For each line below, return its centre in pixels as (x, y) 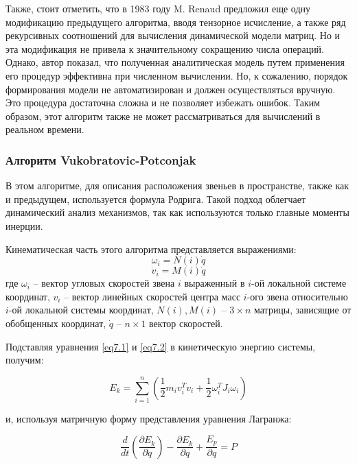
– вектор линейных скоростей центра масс (152, 296)
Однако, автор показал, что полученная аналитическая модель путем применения (175, 62)
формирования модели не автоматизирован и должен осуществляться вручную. (171, 89)
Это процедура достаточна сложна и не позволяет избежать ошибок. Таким (163, 103)
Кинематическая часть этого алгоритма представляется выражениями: (151, 249)
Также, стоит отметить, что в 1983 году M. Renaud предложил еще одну (158, 8)
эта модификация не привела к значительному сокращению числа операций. (165, 48)
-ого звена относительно (297, 296)
